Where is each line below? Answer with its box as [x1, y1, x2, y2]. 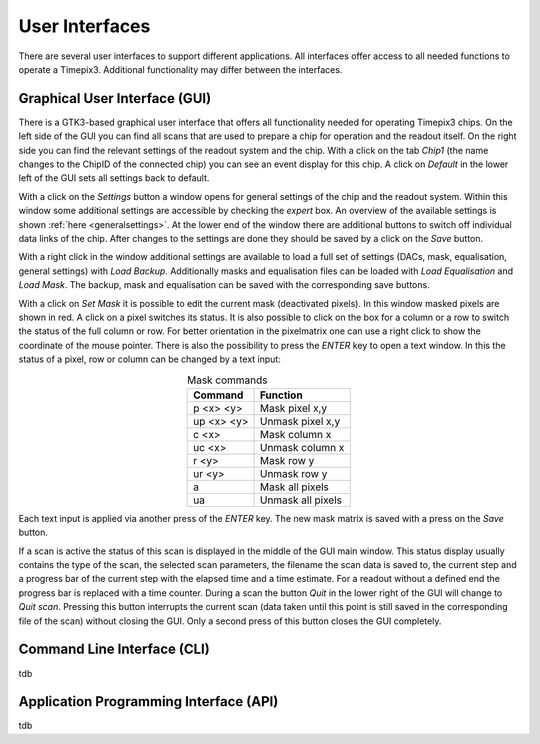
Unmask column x [259, 440, 345, 454]
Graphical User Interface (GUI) [18, 90, 212, 107]
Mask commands [186, 373, 269, 387]
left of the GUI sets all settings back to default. [18, 172, 210, 184]
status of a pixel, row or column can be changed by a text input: [18, 353, 282, 365]
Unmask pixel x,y [259, 414, 341, 428]
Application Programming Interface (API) [18, 693, 279, 710]
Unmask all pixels [259, 493, 342, 507]
